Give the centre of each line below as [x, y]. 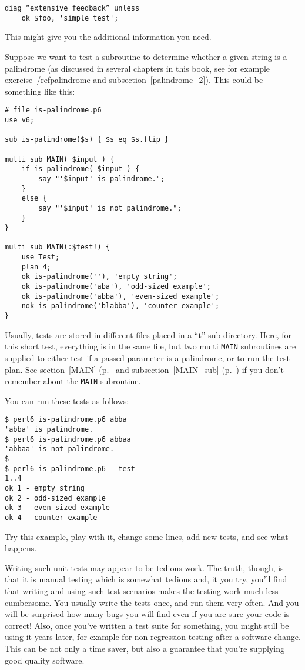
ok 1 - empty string [45, 488]
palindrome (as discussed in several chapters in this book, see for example [138, 68]
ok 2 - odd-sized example [55, 498]
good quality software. [45, 660]
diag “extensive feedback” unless [72, 8]
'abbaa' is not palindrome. [60, 449]
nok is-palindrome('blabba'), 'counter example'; [120, 306]
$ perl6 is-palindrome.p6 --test [70, 469]
